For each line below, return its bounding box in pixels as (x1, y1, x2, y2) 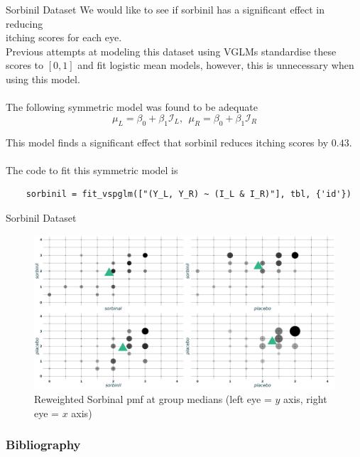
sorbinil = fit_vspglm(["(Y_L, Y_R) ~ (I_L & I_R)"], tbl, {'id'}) (26, 189, 351, 200)
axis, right (283, 392, 327, 407)
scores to (6, 58, 44, 72)
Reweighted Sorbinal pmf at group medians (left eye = (34, 392, 272, 407)
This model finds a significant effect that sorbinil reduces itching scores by (6, 134, 329, 149)
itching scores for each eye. (6, 30, 122, 45)
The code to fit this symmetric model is (6, 162, 178, 177)
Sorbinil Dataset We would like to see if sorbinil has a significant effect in (6, 2, 325, 16)
